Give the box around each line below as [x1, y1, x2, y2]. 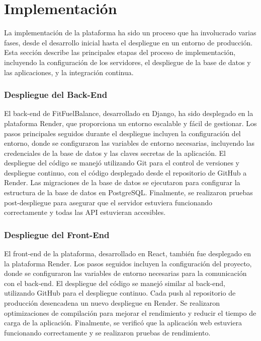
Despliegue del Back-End [4, 88, 108, 101]
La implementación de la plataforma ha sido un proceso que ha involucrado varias [4, 27, 256, 38]
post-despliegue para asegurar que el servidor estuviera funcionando [4, 197, 213, 207]
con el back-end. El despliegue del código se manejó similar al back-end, [4, 277, 225, 288]
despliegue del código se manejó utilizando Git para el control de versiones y [4, 157, 239, 168]
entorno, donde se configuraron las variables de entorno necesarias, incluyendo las [4, 138, 255, 148]
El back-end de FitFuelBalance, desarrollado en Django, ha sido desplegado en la [4, 108, 253, 119]
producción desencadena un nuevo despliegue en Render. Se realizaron [4, 298, 220, 308]
